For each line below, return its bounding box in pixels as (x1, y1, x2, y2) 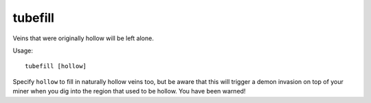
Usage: (12, 46, 34, 55)
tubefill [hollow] (25, 62, 87, 70)
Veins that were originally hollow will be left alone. (12, 34, 154, 42)
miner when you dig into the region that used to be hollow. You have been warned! (12, 87, 246, 95)
